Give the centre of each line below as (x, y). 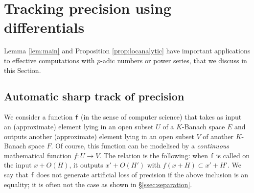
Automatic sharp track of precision (94, 96)
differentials (44, 27)
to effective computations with (49, 60)
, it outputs (86, 165)
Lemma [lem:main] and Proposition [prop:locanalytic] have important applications (127, 51)
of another (218, 136)
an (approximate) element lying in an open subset (79, 126)
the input (18, 165)
